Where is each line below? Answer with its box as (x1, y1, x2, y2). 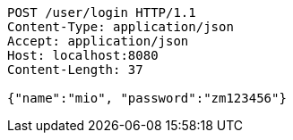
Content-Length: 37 (7, 62, 143, 77)
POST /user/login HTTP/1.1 (7, 5, 196, 20)
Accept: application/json (7, 34, 189, 48)
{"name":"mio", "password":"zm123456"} (7, 91, 287, 105)
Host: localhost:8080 (7, 48, 159, 62)
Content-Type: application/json (7, 20, 234, 34)
